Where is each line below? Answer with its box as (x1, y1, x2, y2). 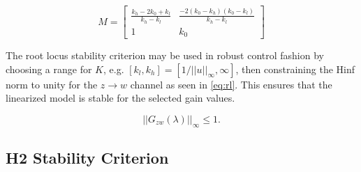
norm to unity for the (6, 77, 98, 91)
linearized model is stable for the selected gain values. (6, 91, 235, 105)
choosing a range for (6, 61, 92, 76)
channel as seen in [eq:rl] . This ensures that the (130, 77, 332, 91)
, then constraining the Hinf (235, 61, 355, 76)
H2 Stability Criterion (6, 147, 169, 169)
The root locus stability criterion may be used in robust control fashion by (6, 48, 324, 63)
